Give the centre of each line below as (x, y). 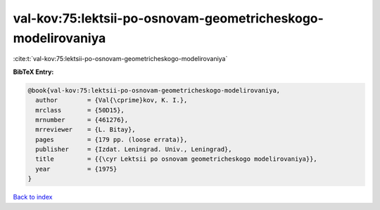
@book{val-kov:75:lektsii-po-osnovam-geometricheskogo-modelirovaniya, (154, 90)
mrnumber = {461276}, (82, 120)
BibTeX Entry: (33, 72)
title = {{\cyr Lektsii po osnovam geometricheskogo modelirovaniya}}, (177, 159)
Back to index (33, 197)
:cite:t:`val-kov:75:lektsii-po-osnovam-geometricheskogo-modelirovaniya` (120, 59)
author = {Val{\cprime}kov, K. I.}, (112, 100)
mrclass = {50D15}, (80, 110)
